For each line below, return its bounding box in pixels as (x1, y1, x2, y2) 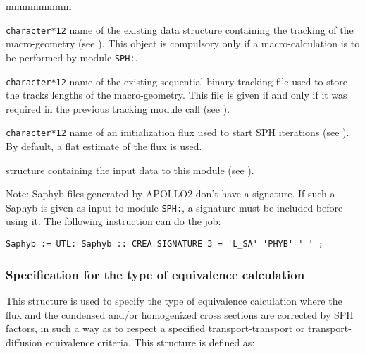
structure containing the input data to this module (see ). (6, 162, 254, 177)
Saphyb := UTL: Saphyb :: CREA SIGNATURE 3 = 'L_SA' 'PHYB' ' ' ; (6, 239, 324, 250)
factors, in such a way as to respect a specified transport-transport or (6, 321, 305, 336)
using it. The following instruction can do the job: (6, 214, 221, 228)
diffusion (6, 334, 42, 349)
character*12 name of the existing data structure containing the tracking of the (6, 22, 354, 37)
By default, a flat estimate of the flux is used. (6, 139, 202, 153)
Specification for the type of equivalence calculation (6, 265, 305, 283)
